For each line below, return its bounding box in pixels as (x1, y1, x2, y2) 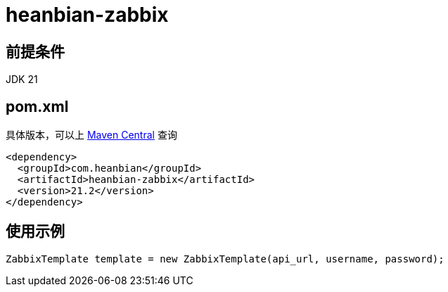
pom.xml (6, 97, 69, 115)
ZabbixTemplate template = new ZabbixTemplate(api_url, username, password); (6, 253, 444, 265)
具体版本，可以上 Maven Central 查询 (6, 129, 177, 141)
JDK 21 (6, 73, 38, 86)
